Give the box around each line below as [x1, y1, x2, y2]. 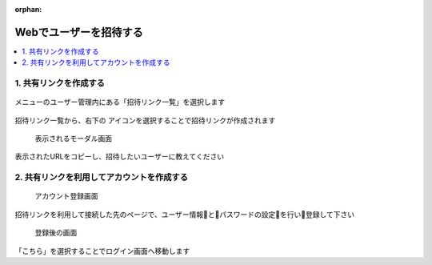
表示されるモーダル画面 [34, 134, 112, 143]
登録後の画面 [34, 228, 78, 238]
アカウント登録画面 [34, 191, 98, 201]
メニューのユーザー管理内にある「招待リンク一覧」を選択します [14, 97, 226, 107]
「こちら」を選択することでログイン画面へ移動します [14, 246, 190, 255]
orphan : [14, 5, 42, 14]
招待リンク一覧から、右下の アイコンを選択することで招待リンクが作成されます [14, 115, 276, 125]
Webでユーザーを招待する [14, 25, 144, 39]
